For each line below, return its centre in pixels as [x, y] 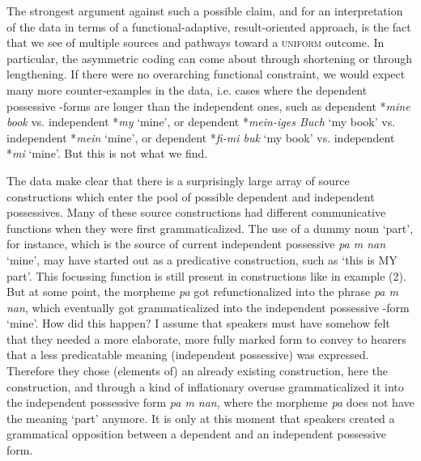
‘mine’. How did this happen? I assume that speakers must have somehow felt [198, 323]
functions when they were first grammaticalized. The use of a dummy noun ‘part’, [210, 228]
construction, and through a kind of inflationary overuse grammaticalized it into [205, 386]
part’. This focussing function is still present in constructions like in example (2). [206, 275]
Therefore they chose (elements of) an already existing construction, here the [198, 371]
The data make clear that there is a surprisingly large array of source [178, 180]
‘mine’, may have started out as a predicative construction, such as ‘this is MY [202, 259]
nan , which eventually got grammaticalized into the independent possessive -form [208, 307]
